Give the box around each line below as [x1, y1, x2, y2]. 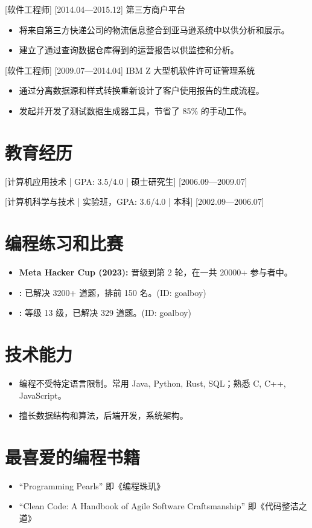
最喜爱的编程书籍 [5, 444, 141, 469]
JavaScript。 [19, 388, 66, 401]
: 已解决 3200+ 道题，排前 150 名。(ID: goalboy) [19, 286, 206, 298]
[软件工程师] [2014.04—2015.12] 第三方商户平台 [5, 3, 185, 15]
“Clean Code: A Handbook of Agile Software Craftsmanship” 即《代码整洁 [19, 500, 299, 512]
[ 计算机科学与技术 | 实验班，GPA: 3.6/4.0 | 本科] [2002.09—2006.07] [5, 195, 264, 208]
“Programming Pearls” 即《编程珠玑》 [19, 479, 165, 492]
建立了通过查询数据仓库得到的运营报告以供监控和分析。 [19, 43, 239, 56]
